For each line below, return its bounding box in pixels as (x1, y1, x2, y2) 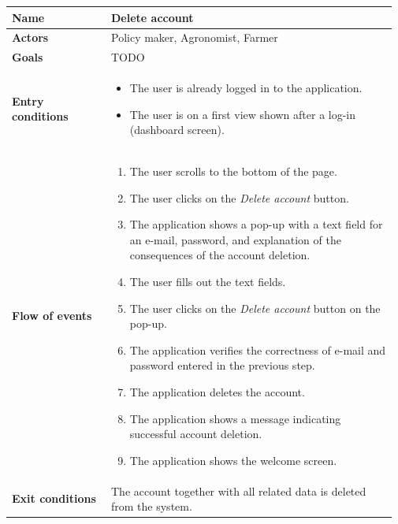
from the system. (111, 498, 192, 515)
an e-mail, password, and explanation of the (129, 231, 341, 247)
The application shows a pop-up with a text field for (129, 216, 383, 232)
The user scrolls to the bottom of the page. (129, 163, 337, 180)
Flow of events (12, 307, 92, 324)
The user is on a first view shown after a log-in (129, 106, 356, 122)
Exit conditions (12, 490, 96, 507)
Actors (12, 29, 49, 46)
